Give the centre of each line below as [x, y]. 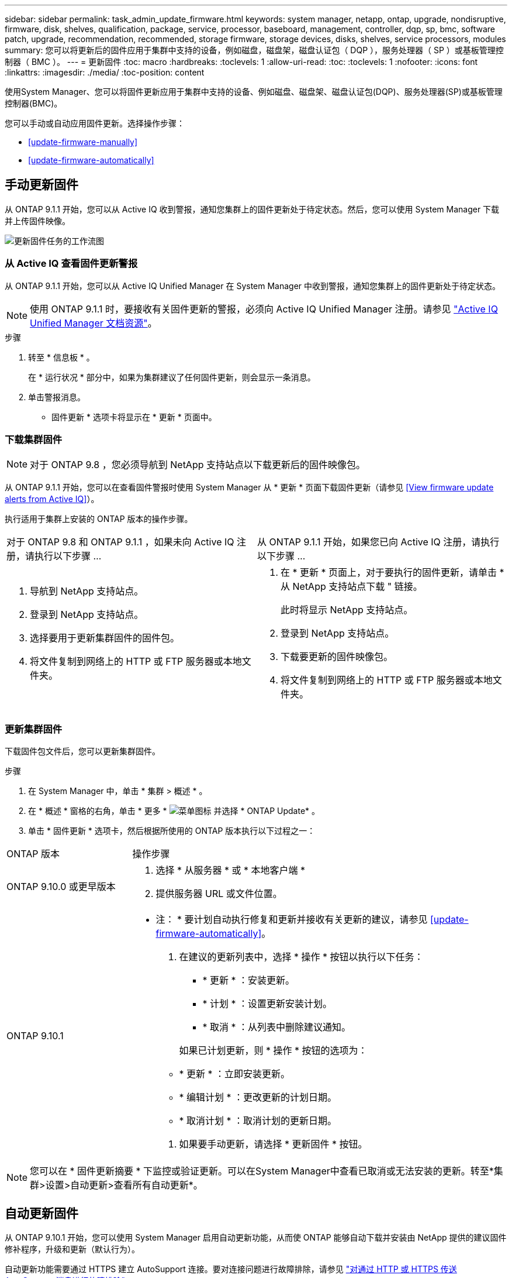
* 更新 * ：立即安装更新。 [235, 1074]
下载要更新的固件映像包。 [337, 657]
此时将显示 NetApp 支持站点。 [347, 610]
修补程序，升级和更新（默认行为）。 [72, 1249]
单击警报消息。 [57, 397]
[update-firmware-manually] [83, 142]
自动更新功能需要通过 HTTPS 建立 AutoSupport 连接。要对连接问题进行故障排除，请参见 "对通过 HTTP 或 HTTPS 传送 [231, 1269]
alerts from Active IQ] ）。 [52, 499]
